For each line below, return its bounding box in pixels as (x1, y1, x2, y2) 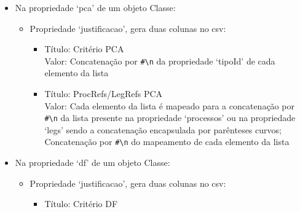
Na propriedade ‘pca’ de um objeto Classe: (15, 1, 176, 14)
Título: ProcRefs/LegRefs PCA (44, 87, 163, 100)
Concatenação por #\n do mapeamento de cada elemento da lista (44, 135, 290, 148)
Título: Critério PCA (44, 42, 124, 55)
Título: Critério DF (44, 197, 118, 210)
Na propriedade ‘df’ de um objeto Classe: (15, 156, 170, 169)
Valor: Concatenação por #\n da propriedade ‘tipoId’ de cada (44, 54, 275, 67)
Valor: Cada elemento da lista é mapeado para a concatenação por (44, 99, 294, 112)
